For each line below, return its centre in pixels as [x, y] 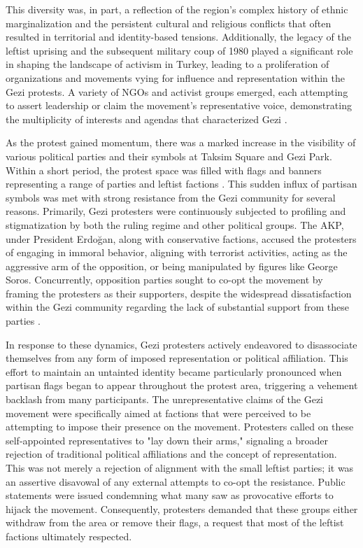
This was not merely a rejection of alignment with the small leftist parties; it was [180, 468]
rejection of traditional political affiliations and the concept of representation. [171, 454]
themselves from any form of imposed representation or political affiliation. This [177, 358]
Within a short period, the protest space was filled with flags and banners [164, 170]
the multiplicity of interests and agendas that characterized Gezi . [147, 119]
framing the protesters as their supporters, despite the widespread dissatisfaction [179, 293]
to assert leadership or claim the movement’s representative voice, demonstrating [179, 105]
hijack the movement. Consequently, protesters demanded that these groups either [182, 508]
